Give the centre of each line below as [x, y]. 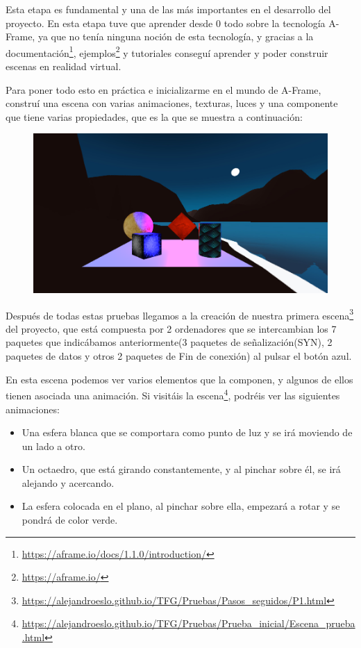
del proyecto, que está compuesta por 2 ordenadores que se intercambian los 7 [171, 328]
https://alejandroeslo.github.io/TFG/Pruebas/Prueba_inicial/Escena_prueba [188, 623]
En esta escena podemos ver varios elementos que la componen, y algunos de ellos [179, 379]
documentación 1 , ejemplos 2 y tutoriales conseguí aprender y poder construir [167, 51]
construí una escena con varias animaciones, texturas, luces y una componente [172, 103]
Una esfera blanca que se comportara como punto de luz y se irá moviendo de [187, 432]
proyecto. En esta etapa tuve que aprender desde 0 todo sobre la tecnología [166, 23]
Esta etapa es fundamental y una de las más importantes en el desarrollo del [168, 9]
